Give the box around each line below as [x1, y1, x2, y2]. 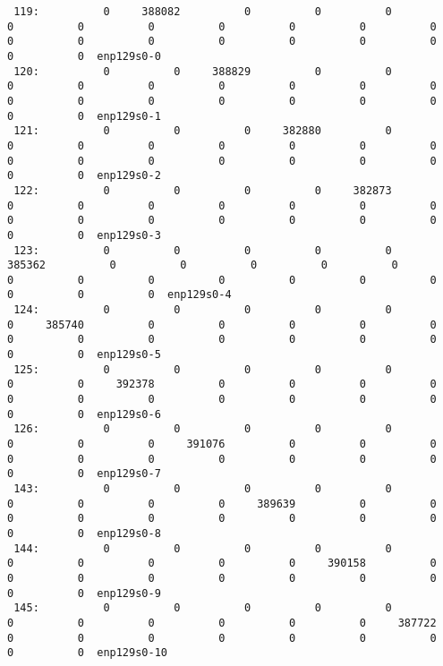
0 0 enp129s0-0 [7, 49, 161, 63]
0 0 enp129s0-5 [7, 348, 161, 362]
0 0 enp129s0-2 [7, 169, 161, 183]
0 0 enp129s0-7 [7, 467, 161, 481]
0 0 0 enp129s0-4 [7, 288, 232, 302]
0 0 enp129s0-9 [7, 586, 161, 600]
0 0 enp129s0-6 [7, 407, 161, 421]
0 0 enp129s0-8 [7, 526, 161, 540]
